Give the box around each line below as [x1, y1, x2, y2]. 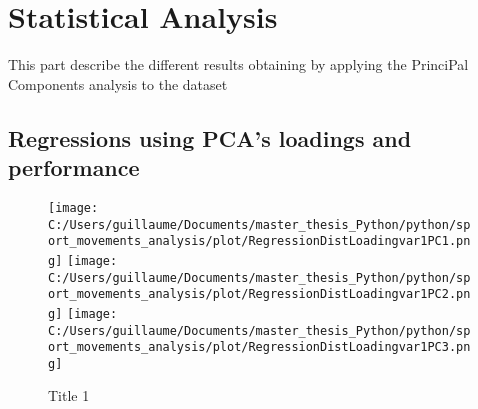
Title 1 [48, 385, 90, 406]
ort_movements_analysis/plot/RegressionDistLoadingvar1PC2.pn [48, 287, 471, 302]
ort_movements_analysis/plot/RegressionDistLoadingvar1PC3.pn [48, 340, 471, 355]
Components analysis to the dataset [8, 73, 228, 94]
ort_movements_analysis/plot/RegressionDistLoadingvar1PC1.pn [48, 234, 471, 249]
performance [8, 152, 140, 183]
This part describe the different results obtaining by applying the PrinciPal [8, 54, 469, 75]
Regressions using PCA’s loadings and [8, 122, 412, 153]
